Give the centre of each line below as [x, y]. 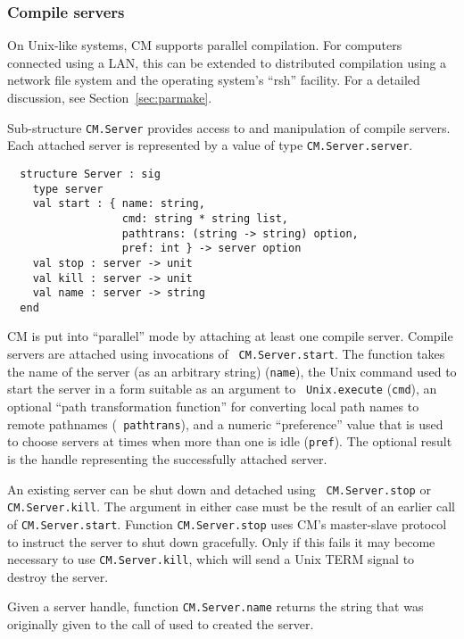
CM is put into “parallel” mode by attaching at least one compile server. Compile [230, 336]
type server [68, 189]
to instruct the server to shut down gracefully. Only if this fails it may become [221, 541]
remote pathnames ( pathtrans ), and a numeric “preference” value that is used [225, 423]
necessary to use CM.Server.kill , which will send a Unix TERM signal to [211, 559]
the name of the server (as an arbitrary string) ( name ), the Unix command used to [232, 371]
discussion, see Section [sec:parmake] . [110, 97]
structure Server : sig [90, 174]
